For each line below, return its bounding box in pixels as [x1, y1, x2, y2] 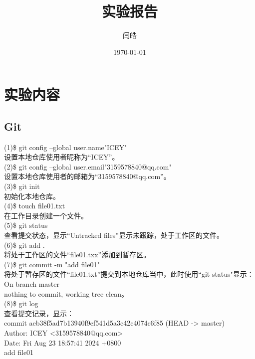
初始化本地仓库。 [4, 190, 60, 201]
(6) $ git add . [4, 239, 45, 250]
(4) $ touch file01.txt [4, 200, 65, 211]
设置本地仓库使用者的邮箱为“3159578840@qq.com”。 [4, 171, 171, 181]
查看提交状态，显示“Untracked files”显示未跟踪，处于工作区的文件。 [4, 230, 224, 240]
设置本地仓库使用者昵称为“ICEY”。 [4, 152, 119, 162]
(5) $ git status [4, 220, 48, 230]
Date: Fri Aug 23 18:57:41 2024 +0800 [4, 337, 121, 348]
